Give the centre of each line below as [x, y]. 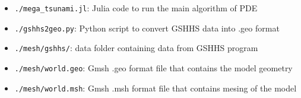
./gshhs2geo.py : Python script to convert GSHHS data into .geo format [147, 28]
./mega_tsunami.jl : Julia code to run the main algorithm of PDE [136, 8]
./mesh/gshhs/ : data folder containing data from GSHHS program [136, 48]
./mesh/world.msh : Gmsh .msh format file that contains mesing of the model [156, 88]
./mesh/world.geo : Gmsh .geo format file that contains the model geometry [153, 67]
